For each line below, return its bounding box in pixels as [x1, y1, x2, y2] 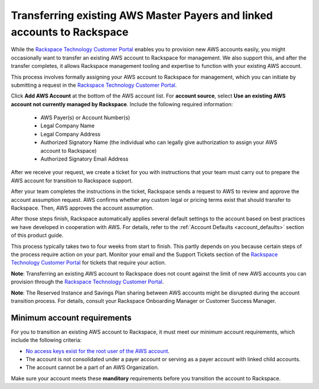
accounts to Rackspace [11, 25, 129, 38]
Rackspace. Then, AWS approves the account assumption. [11, 204, 154, 211]
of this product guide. [11, 232, 64, 239]
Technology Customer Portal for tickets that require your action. [11, 259, 167, 266]
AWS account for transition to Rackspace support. [11, 177, 133, 184]
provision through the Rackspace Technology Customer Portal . [11, 278, 164, 286]
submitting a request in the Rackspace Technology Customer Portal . [11, 81, 177, 89]
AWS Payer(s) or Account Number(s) [40, 114, 131, 121]
